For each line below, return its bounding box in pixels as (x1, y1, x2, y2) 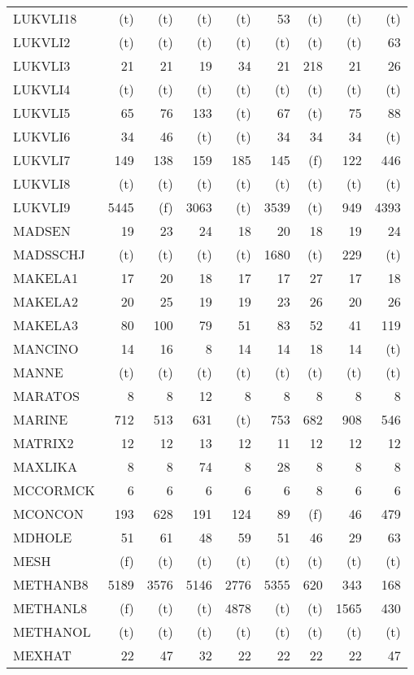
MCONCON (13, 504, 84, 523)
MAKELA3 (13, 316, 79, 334)
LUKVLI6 (13, 127, 71, 146)
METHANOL (13, 622, 91, 641)
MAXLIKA (13, 457, 77, 476)
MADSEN (13, 221, 71, 240)
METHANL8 (13, 599, 88, 617)
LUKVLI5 (13, 103, 71, 122)
